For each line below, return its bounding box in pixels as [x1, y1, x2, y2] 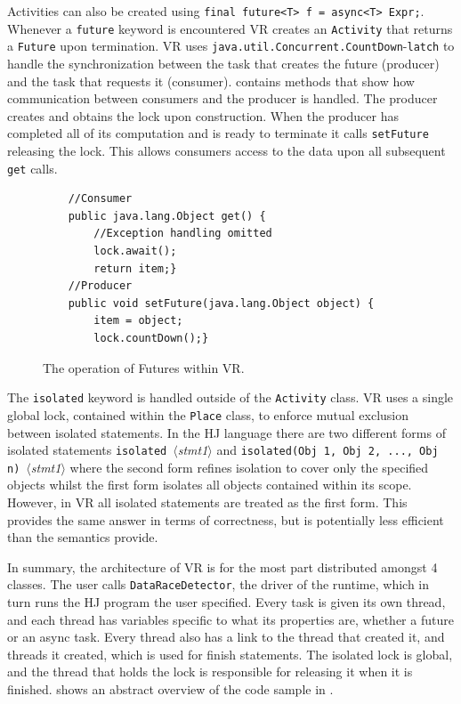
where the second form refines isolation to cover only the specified [69, 457, 429, 476]
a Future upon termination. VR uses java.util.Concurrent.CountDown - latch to [7, 36, 455, 55]
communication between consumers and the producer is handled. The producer [7, 89, 438, 108]
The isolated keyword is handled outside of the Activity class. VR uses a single [7, 388, 454, 407]
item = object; [93, 314, 183, 328]
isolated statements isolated [7, 441, 167, 459]
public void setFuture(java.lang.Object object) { [68, 296, 375, 310]
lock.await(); [93, 245, 177, 258]
